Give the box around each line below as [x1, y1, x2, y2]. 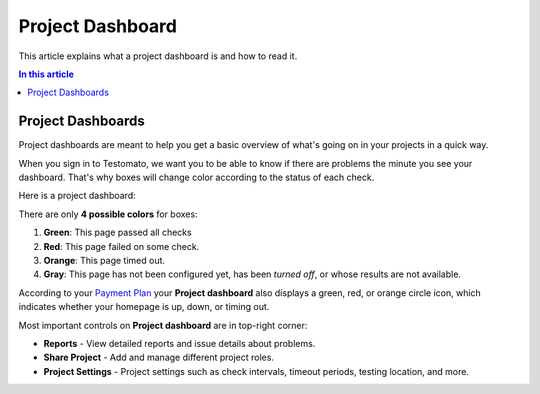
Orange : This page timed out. [43, 254, 165, 266]
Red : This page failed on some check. [43, 240, 200, 252]
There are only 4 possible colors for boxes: [18, 208, 199, 220]
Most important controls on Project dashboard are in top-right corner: [18, 319, 308, 331]
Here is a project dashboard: [18, 190, 137, 202]
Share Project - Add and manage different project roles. [43, 351, 275, 364]
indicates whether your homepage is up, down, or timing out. [18, 301, 270, 313]
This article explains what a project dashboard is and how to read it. [18, 50, 298, 62]
